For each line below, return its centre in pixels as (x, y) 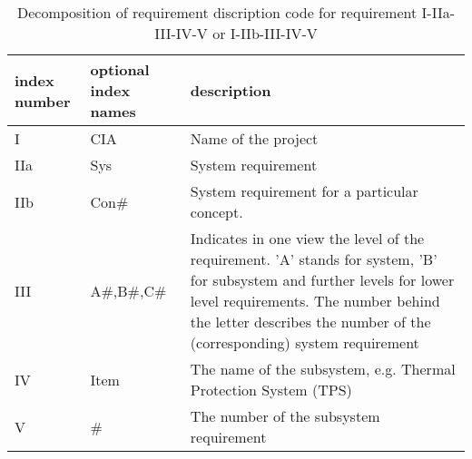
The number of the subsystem (285, 416)
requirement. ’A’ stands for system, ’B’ (314, 259)
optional (120, 69)
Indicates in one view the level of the (307, 238)
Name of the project (254, 138)
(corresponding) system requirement (305, 342)
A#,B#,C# (128, 290)
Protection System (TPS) (271, 390)
